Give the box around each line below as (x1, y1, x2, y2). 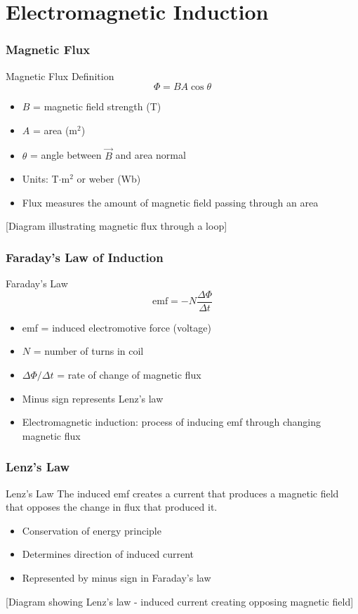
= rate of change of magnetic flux (57, 367, 201, 382)
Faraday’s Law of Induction (6, 248, 164, 266)
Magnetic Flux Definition (6, 68, 114, 83)
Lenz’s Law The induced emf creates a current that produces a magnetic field (6, 485, 339, 500)
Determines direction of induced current (22, 547, 194, 561)
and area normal (115, 148, 186, 162)
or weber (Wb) (77, 171, 141, 186)
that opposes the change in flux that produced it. (6, 499, 218, 514)
